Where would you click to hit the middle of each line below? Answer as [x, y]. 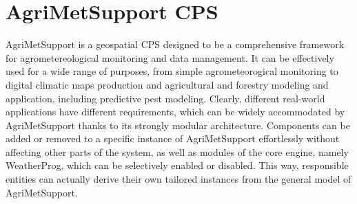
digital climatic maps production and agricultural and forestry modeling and [167, 84]
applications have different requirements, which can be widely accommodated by [175, 112]
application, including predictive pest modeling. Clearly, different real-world [165, 98]
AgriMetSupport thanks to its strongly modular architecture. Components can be [178, 125]
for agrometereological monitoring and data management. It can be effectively [170, 57]
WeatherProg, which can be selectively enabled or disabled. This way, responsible [177, 165]
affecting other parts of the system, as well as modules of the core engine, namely [177, 151]
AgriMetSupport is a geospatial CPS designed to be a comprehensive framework [175, 44]
